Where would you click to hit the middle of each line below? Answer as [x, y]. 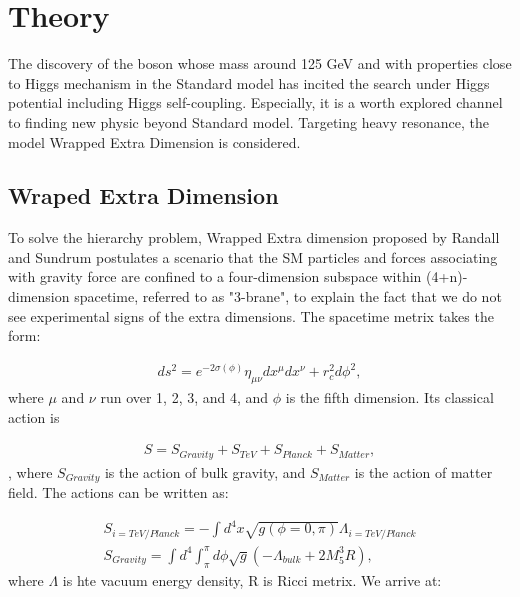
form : [24, 335]
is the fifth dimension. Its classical [389, 397]
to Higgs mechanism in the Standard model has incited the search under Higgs [249, 82]
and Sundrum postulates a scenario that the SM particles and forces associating [253, 256]
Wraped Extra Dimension [143, 195]
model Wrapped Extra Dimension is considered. [154, 141]
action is [34, 416]
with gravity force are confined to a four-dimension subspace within [215, 276]
